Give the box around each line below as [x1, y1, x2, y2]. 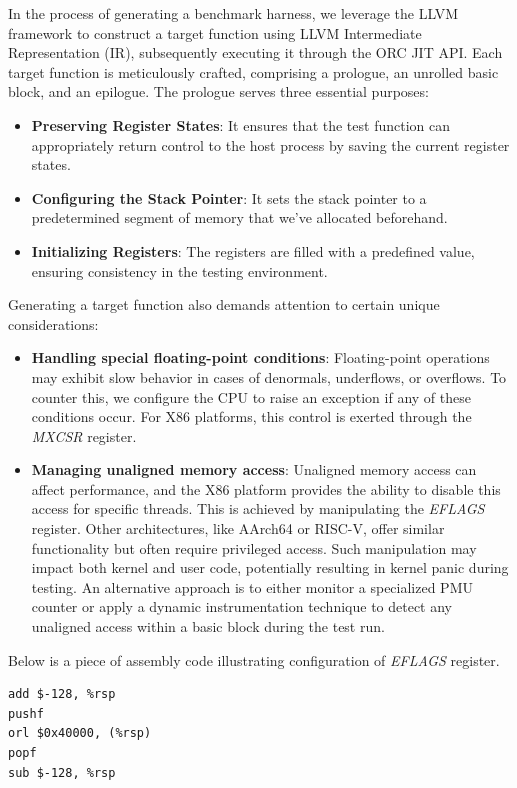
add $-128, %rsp [8, 687, 116, 702]
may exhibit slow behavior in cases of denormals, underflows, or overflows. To [31, 366, 507, 387]
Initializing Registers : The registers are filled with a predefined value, [31, 240, 475, 261]
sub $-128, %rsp [8, 765, 116, 780]
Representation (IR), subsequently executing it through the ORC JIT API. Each [8, 42, 503, 63]
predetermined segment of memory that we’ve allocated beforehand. [31, 207, 448, 228]
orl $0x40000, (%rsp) [8, 726, 152, 741]
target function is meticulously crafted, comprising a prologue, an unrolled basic [8, 61, 499, 82]
